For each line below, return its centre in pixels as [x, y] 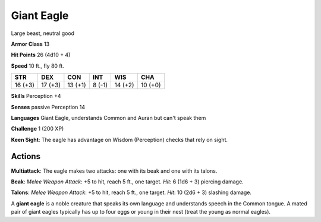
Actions [26, 156]
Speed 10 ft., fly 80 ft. [38, 66]
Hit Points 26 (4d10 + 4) [41, 55]
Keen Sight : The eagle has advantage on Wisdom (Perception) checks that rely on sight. [119, 139]
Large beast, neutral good [43, 33]
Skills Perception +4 [36, 96]
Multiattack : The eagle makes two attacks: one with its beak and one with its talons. [114, 171]
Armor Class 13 [30, 44]
